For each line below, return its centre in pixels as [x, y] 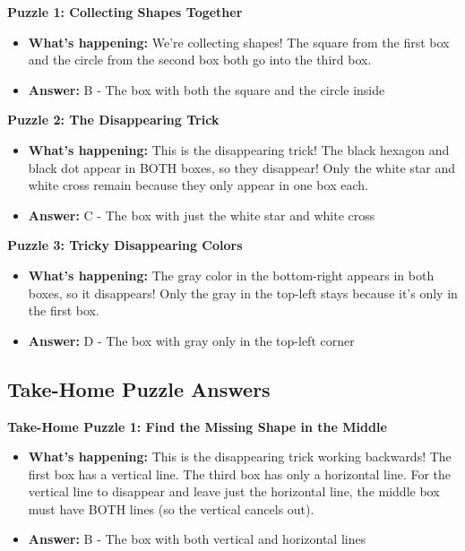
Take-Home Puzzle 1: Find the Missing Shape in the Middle [197, 426]
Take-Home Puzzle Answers [139, 388]
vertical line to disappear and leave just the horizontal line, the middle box [234, 491]
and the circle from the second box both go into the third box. [200, 60]
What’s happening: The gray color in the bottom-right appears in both [231, 275]
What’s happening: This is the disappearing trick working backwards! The [240, 456]
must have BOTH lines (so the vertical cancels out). [171, 508]
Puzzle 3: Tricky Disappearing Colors [125, 245]
